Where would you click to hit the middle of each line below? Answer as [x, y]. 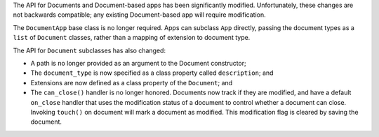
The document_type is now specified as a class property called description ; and [152, 73]
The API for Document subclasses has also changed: [89, 50]
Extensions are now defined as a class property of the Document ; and [132, 82]
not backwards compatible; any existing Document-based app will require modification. [139, 15]
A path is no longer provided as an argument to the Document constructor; [139, 63]
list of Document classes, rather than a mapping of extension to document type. [132, 38]
